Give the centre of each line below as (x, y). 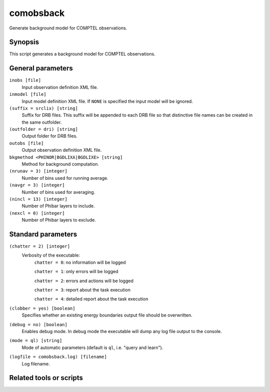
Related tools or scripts (46, 378)
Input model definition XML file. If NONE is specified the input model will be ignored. (107, 101)
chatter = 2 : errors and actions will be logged (84, 281)
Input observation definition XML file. (60, 87)
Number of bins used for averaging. (58, 192)
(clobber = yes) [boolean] (42, 308)
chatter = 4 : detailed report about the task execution (91, 299)
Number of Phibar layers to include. (58, 206)
